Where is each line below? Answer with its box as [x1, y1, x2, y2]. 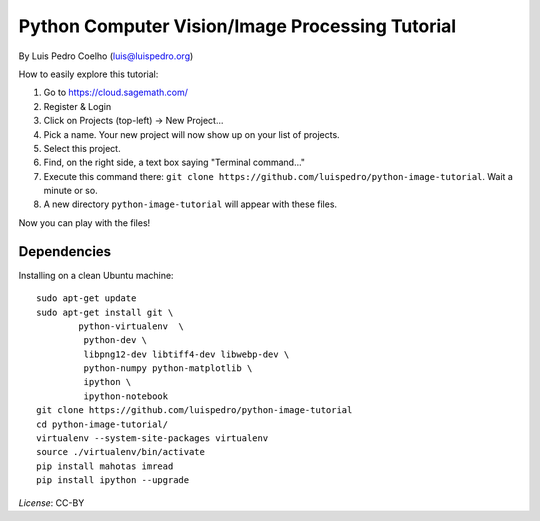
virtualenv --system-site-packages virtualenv [36, 433, 269, 444]
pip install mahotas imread [36, 460, 174, 472]
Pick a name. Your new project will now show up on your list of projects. [43, 128, 340, 140]
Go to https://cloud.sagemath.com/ [43, 86, 189, 99]
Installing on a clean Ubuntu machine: [18, 269, 174, 281]
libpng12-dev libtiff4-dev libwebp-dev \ [83, 348, 290, 360]
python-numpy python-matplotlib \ [83, 363, 253, 374]
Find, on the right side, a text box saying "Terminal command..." [43, 156, 305, 169]
